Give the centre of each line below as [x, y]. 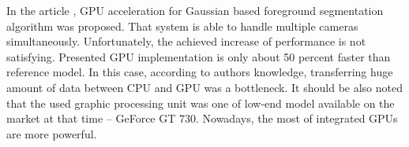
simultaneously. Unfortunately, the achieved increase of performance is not [186, 41]
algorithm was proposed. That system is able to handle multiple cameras [182, 26]
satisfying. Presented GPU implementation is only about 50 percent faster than [199, 56]
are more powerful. [52, 133]
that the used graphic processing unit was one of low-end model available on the [201, 103]
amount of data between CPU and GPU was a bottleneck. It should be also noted [204, 87]
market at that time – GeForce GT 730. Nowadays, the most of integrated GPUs [202, 118]
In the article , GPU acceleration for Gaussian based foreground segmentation [195, 10]
